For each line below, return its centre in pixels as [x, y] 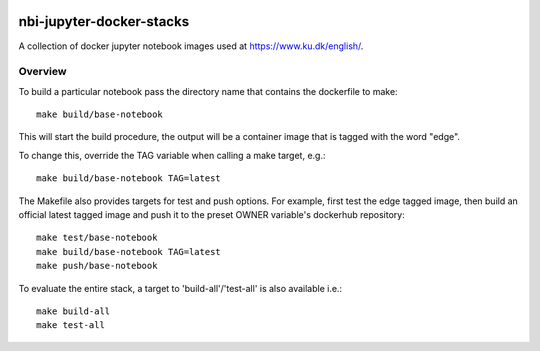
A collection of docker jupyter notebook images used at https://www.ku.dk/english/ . [191, 46]
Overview [42, 72]
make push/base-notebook [97, 266]
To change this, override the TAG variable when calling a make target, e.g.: [172, 155]
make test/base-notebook [97, 238]
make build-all [73, 311]
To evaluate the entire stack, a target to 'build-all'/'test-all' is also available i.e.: [180, 288]
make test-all [70, 325]
